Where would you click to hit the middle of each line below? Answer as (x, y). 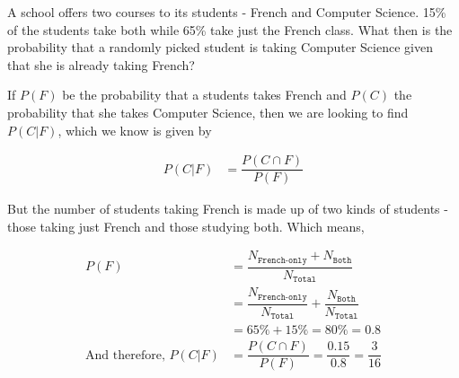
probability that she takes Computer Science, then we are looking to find (208, 112)
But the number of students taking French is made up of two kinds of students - (228, 209)
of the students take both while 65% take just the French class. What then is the (230, 29)
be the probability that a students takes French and (204, 95)
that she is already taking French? (101, 64)
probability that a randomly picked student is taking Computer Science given (220, 47)
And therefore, (125, 355)
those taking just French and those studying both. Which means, (186, 226)
